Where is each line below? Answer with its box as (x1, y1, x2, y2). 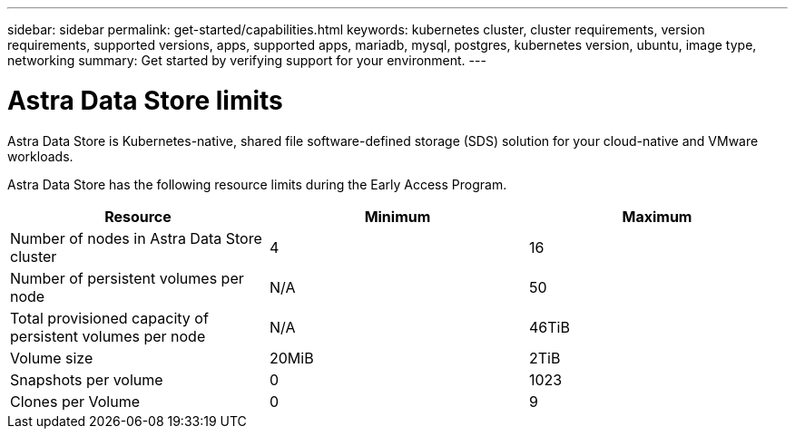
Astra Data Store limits (7, 84, 283, 116)
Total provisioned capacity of (10, 308, 209, 327)
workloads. (7, 148, 74, 164)
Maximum (622, 207, 692, 226)
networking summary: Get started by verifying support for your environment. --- (7, 53, 486, 68)
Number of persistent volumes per (10, 268, 244, 287)
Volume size (10, 348, 93, 367)
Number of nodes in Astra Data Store (10, 228, 262, 247)
